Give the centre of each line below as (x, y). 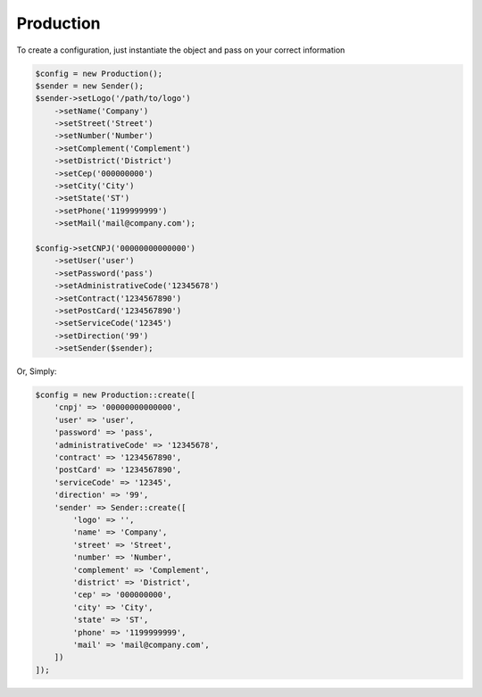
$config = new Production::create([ (116, 395)
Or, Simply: (37, 371)
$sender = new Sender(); (90, 86)
